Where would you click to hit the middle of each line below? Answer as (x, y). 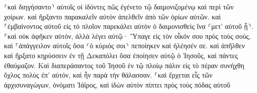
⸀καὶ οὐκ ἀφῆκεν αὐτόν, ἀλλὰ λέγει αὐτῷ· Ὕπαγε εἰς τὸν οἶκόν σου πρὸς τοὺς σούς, (128, 36)
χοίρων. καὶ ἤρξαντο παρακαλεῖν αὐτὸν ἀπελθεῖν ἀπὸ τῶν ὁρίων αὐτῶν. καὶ (113, 16)
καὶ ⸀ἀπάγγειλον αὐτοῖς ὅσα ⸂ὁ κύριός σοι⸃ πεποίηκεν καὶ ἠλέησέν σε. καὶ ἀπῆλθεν (125, 46)
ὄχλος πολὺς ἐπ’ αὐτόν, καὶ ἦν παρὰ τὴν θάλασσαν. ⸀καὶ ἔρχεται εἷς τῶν (108, 75)
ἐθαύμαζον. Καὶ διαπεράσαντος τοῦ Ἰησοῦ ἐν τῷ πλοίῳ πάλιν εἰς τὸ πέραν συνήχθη (124, 65)
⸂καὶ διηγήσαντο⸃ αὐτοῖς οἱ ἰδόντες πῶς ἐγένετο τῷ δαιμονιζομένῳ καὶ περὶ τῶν (119, 6)
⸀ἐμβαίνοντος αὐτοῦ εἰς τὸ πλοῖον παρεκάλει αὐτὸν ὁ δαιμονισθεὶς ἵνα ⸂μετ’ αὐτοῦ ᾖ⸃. (129, 26)
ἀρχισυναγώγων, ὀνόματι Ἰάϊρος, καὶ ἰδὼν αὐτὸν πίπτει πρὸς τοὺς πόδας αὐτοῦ (117, 84)
